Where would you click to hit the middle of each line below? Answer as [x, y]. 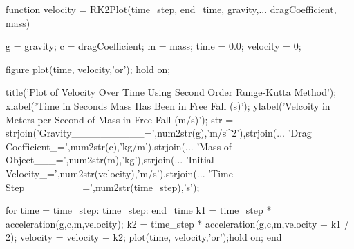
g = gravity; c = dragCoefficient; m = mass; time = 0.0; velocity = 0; [153, 46]
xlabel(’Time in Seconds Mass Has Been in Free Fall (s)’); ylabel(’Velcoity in [168, 105]
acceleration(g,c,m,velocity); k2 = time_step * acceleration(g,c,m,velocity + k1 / [177, 223]
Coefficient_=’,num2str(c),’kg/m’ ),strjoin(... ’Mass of [119, 146]
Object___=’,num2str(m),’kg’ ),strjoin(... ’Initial [110, 160]
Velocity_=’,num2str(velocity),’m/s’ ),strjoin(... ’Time [119, 173]
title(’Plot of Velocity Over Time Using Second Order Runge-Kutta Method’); [171, 92]
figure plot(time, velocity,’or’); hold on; [88, 69]
